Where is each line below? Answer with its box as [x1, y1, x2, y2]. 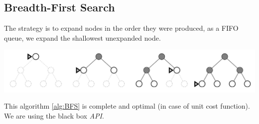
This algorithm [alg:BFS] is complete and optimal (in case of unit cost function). [4, 101, 250, 111]
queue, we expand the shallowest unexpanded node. [4, 32, 161, 43]
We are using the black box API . [4, 110, 104, 121]
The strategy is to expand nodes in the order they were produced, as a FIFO [4, 23, 239, 33]
